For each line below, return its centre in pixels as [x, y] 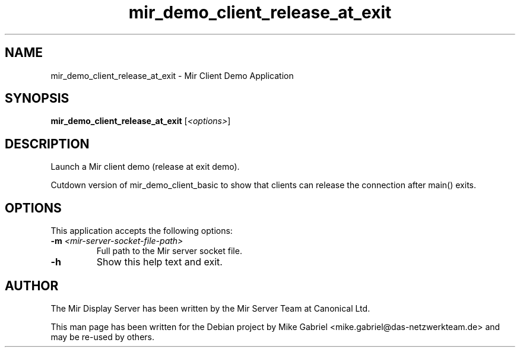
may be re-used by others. [102, 337]
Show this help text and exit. [159, 262]
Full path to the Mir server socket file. [169, 251]
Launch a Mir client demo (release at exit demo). [145, 167]
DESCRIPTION [47, 144]
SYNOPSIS [37, 99]
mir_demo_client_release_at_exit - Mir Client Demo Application [172, 75]
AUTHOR [32, 286]
